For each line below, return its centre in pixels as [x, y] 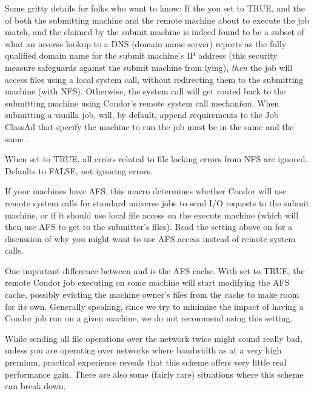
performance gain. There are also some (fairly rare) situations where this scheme [154, 374]
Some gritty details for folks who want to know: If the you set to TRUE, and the [155, 8]
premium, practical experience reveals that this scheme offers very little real [146, 362]
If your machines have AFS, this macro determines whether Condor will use [146, 191]
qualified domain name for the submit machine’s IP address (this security [141, 55]
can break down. [35, 386]
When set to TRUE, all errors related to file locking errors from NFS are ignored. [156, 159]
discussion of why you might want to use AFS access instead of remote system [150, 238]
